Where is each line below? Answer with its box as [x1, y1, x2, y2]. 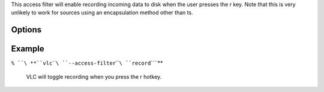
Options [11, 24, 42, 35]
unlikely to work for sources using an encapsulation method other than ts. [11, 9, 193, 16]
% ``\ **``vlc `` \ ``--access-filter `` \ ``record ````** [11, 60, 163, 67]
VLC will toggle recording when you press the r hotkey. [26, 73, 162, 80]
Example [11, 44, 44, 54]
